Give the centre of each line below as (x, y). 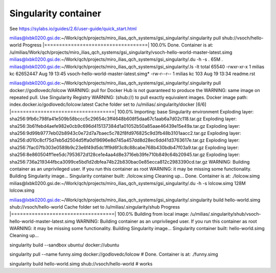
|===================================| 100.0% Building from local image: (99, 214)
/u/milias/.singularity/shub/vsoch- (225, 214)
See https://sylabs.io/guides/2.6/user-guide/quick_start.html (73, 29)
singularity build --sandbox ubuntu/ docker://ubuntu (64, 245)
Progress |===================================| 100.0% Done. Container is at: (118, 45)
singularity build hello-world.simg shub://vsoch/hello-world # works (81, 264)
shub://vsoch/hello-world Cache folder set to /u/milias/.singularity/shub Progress (95, 207)
